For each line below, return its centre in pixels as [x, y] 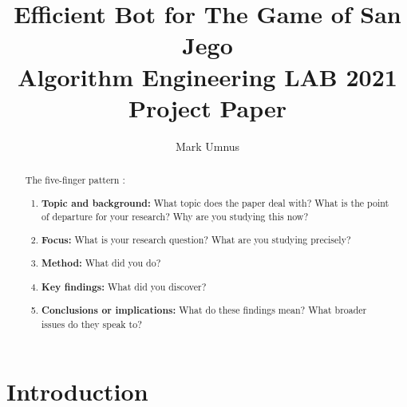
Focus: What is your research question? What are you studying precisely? [196, 239]
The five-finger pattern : [75, 180]
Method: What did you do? [101, 263]
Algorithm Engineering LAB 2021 [207, 76]
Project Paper [207, 107]
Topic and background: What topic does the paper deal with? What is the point [215, 203]
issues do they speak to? [92, 324]
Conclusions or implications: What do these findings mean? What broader [204, 310]
